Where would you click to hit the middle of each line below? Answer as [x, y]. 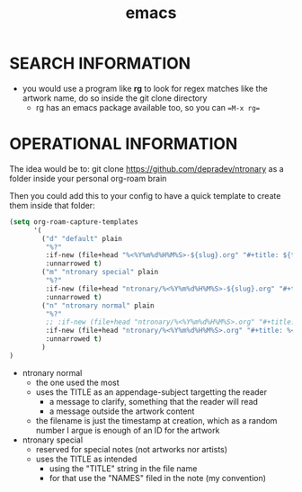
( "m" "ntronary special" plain [100, 273]
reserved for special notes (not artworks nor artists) [131, 449]
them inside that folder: [53, 205]
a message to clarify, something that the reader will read [154, 401]
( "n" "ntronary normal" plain [98, 305]
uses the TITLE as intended [86, 459]
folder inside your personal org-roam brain [88, 178]
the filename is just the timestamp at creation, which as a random [156, 420]
